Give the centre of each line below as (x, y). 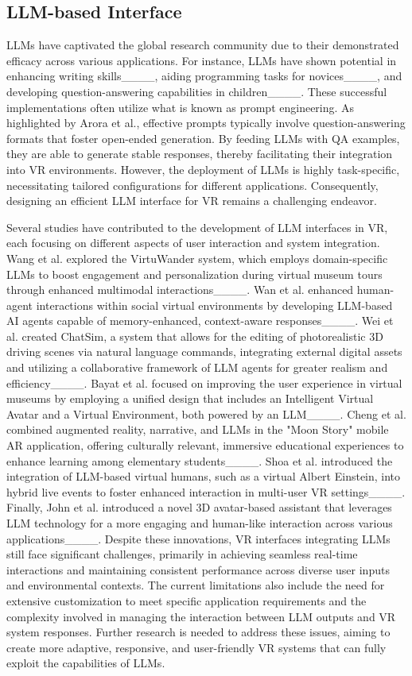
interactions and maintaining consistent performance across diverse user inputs (198, 569)
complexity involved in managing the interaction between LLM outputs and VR (201, 616)
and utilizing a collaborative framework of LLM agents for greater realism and (197, 367)
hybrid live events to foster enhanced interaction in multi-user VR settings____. (206, 491)
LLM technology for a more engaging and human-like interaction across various (200, 523)
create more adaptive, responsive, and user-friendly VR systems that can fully (196, 647)
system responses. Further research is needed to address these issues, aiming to (198, 632)
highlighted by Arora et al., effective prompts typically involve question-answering (206, 123)
